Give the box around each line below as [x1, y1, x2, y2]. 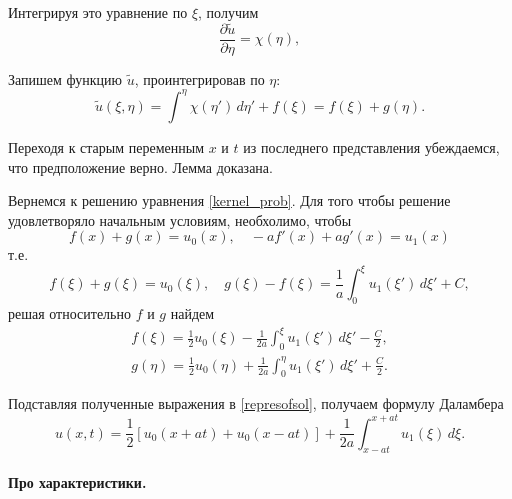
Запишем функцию [8, 68, 123, 89]
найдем [170, 303, 215, 324]
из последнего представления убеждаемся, [243, 136, 500, 157]
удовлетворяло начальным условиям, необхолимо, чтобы [8, 209, 352, 230]
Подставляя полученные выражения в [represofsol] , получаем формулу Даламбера [8, 393, 504, 414]
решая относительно [8, 303, 131, 324]
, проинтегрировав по [134, 68, 265, 89]
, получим [198, 2, 259, 22]
